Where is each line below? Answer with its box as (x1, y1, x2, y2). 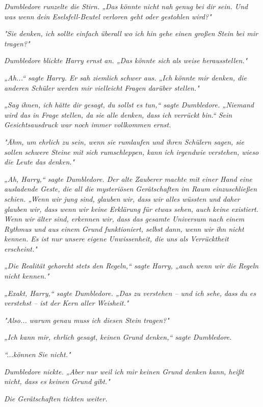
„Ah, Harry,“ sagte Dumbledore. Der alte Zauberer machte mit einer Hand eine (4, 173, 252, 184)
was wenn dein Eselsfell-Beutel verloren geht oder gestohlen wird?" (4, 11, 212, 21)
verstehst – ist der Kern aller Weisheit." (4, 297, 129, 308)
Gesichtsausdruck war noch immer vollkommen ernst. (4, 119, 171, 130)
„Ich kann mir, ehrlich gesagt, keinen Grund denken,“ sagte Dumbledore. (4, 332, 232, 342)
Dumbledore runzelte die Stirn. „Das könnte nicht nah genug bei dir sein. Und (4, 1, 248, 11)
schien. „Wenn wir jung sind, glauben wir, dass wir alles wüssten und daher (4, 193, 240, 204)
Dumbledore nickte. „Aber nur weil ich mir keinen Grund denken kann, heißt (4, 366, 244, 376)
